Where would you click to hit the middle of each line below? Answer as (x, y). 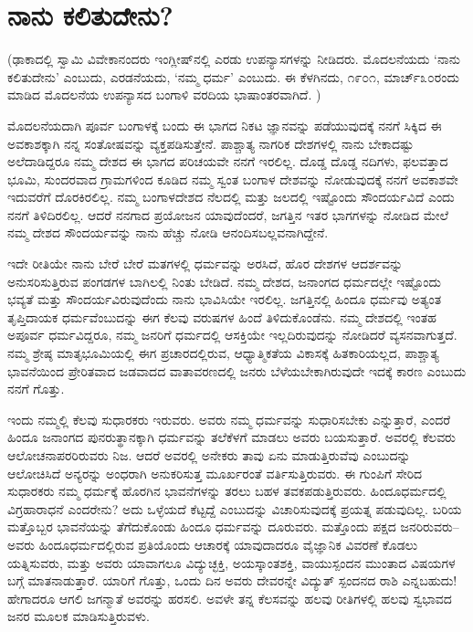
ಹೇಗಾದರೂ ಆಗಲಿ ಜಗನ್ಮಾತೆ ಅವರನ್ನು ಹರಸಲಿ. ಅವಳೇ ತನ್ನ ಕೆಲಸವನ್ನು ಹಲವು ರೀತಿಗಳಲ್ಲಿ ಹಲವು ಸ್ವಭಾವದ (230, 598)
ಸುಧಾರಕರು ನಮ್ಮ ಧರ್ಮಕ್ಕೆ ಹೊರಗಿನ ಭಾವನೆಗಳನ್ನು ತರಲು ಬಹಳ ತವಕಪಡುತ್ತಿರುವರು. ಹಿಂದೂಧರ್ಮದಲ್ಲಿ (227, 491)
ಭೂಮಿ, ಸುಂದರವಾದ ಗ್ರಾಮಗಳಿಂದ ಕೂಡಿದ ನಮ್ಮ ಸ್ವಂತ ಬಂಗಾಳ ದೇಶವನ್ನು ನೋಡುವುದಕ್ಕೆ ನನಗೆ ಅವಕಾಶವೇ (233, 179)
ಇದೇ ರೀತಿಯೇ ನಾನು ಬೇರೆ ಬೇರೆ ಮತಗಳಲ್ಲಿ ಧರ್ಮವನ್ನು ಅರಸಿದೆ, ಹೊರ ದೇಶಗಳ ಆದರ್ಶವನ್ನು (205, 263)
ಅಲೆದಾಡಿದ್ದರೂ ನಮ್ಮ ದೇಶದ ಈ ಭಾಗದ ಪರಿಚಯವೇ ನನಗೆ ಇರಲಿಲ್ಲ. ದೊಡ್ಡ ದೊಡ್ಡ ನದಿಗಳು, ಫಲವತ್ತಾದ (228, 161)
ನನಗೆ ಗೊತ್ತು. (36, 389)
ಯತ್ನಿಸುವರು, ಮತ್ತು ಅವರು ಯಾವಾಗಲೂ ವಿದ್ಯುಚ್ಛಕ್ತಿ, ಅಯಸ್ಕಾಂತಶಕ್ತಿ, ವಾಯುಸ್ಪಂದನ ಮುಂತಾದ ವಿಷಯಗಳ (231, 562)
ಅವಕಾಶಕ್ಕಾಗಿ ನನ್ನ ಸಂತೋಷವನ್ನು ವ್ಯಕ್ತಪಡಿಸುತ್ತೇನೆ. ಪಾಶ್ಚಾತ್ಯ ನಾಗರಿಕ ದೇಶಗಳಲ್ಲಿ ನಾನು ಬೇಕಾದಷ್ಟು (211, 143)
